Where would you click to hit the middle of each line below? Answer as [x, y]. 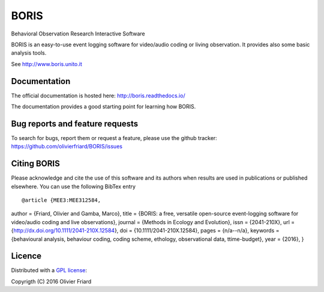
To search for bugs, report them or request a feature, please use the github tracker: [114, 138]
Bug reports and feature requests [75, 123]
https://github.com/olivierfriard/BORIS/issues [67, 147]
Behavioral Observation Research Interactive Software [78, 34]
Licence [26, 256]
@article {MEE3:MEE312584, [61, 200]
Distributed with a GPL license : [49, 270]
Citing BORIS [35, 164]
